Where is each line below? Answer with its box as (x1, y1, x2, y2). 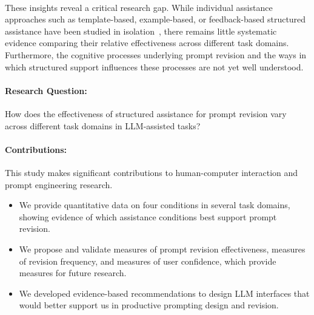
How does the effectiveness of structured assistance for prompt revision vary (5, 107, 287, 120)
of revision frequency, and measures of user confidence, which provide (19, 254, 276, 267)
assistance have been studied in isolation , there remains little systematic (5, 24, 277, 37)
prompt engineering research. (5, 178, 113, 191)
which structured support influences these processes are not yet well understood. (5, 60, 304, 73)
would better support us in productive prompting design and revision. (19, 299, 279, 311)
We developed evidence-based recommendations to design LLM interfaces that (19, 286, 310, 299)
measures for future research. (19, 266, 127, 279)
